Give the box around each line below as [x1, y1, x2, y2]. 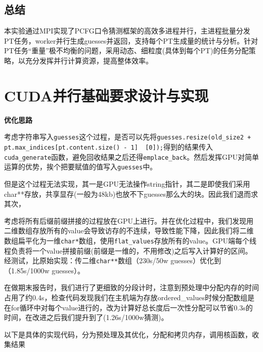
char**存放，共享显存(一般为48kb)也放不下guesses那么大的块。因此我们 [4, 188, 237, 199]
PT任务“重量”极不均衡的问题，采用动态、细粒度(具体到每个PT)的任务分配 [4, 45, 249, 56]
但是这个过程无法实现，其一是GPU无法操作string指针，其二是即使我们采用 [4, 178, 250, 189]
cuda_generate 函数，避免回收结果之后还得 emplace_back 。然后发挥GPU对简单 [4, 151, 259, 162]
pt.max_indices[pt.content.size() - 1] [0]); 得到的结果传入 [4, 141, 213, 152]
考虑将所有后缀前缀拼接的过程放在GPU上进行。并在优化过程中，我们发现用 [4, 215, 254, 226]
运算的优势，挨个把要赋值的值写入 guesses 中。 [4, 161, 157, 172]
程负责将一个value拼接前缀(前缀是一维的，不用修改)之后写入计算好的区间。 [4, 245, 252, 256]
